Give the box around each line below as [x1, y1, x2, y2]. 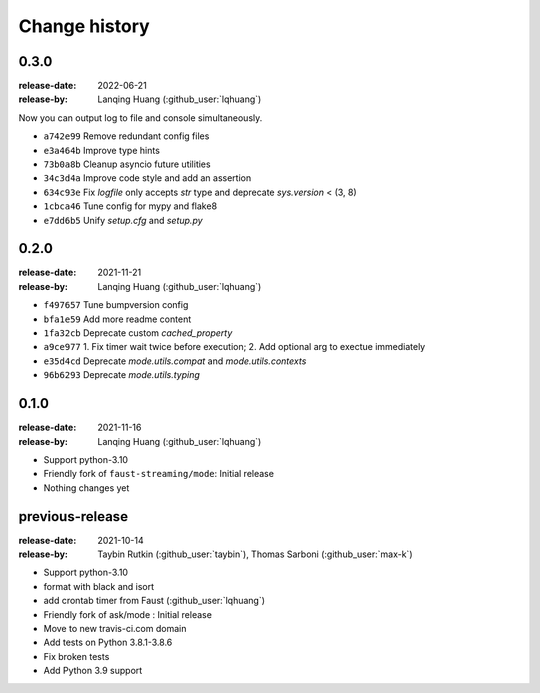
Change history [18, 15, 150, 37]
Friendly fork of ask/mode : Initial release [43, 608, 212, 620]
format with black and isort [43, 580, 155, 592]
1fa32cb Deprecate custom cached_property [43, 327, 233, 339]
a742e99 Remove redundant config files [43, 130, 210, 142]
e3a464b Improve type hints [43, 144, 160, 156]
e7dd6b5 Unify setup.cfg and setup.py [43, 214, 204, 226]
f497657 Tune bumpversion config [43, 299, 189, 311]
